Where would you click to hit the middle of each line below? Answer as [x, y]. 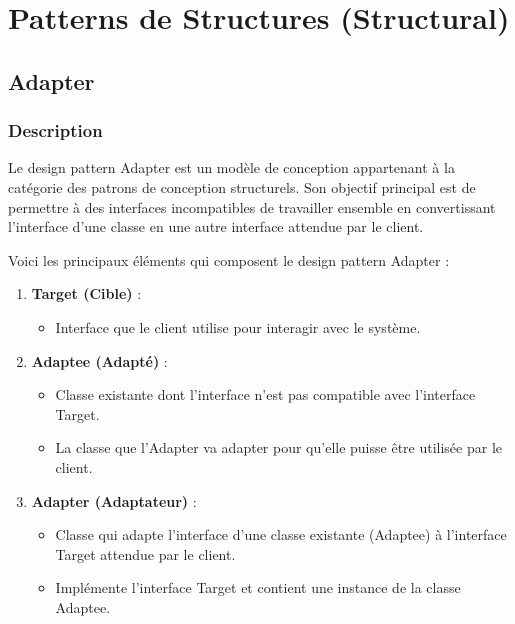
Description [55, 130]
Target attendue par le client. [145, 553]
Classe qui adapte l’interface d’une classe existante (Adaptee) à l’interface [281, 534]
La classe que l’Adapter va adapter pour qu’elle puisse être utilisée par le [279, 447]
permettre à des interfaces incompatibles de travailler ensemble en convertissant [252, 206]
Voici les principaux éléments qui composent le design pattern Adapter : [229, 259]
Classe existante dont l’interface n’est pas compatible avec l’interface [265, 394]
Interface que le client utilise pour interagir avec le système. [238, 326]
